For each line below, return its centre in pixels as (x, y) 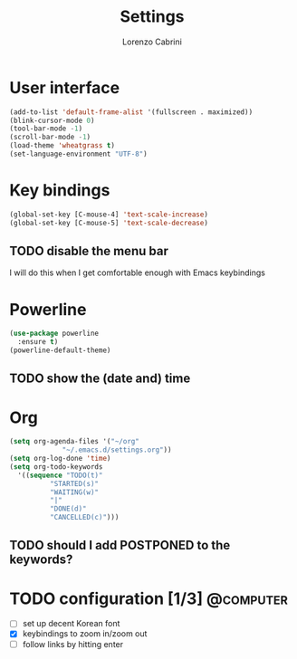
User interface (65, 87)
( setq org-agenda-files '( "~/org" (75, 442)
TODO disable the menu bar (89, 251)
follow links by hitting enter (73, 644)
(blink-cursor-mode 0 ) (52, 120)
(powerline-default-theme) (60, 350)
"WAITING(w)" (74, 492)
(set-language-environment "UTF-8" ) (78, 154)
